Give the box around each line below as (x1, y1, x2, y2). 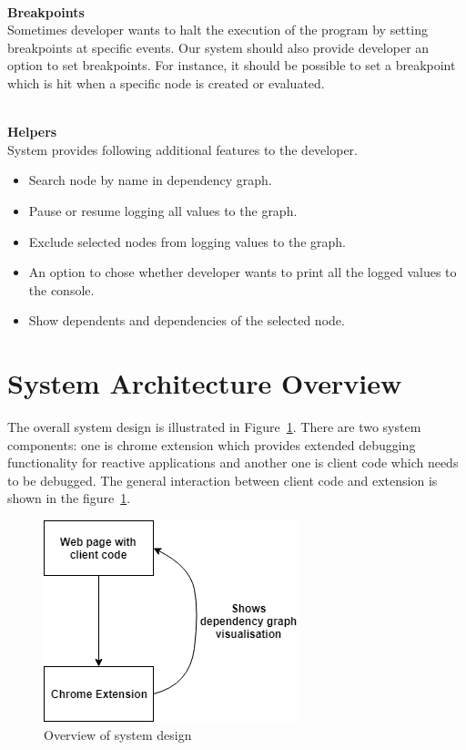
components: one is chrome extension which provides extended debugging (7, 435, 416, 454)
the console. (28, 280, 95, 299)
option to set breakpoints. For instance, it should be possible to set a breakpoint (7, 56, 456, 75)
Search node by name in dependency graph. (28, 170, 272, 190)
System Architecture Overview (7, 365, 402, 402)
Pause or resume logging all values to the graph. (28, 200, 298, 220)
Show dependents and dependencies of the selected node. (28, 311, 345, 330)
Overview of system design (44, 724, 192, 744)
